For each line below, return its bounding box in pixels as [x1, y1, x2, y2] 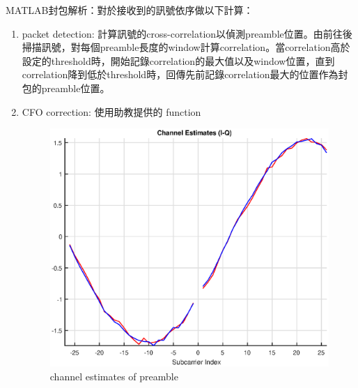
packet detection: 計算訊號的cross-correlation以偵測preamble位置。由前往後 [22, 26, 352, 40]
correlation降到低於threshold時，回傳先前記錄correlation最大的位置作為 [22, 67, 338, 82]
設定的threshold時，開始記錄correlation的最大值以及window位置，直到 [22, 53, 335, 68]
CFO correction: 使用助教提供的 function [22, 104, 201, 119]
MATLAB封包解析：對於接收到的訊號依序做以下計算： [6, 3, 254, 17]
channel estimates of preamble [49, 368, 178, 383]
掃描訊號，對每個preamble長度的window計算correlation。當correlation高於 [22, 40, 350, 54]
